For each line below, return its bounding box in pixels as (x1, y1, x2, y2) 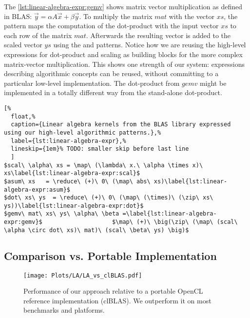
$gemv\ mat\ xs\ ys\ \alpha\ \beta (4, 210, 119, 218)
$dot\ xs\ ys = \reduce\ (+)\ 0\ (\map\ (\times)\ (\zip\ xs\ (4, 194, 213, 201)
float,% (11, 113, 36, 120)
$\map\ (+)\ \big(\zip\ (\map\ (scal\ (112, 219, 238, 226)
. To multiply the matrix (79, 11, 153, 21)
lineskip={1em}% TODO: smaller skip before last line (11, 145, 189, 153)
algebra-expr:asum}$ (4, 186, 71, 193)
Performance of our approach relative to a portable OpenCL (23, 286, 203, 296)
